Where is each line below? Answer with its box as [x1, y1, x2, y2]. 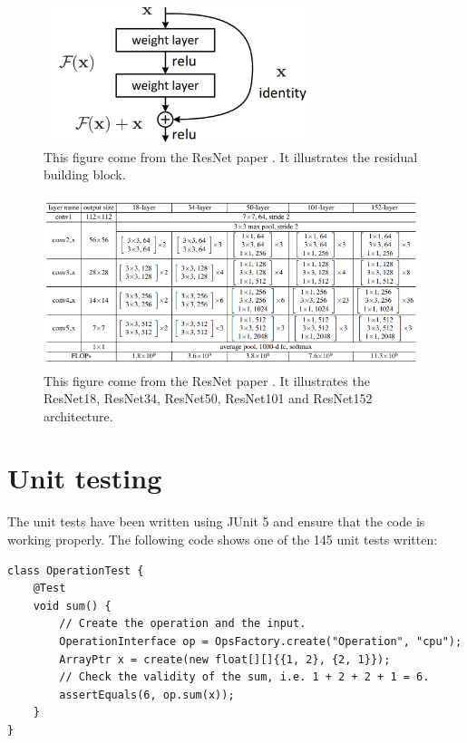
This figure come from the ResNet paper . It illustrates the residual [44, 147, 418, 166]
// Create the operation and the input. [59, 617, 306, 631]
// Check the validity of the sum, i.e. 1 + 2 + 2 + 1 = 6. [59, 671, 430, 684]
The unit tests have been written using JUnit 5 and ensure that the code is [7, 512, 425, 531]
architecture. [44, 406, 113, 425]
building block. [44, 165, 126, 184]
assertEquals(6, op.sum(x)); [59, 688, 235, 701]
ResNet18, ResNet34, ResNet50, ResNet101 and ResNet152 [44, 389, 373, 408]
